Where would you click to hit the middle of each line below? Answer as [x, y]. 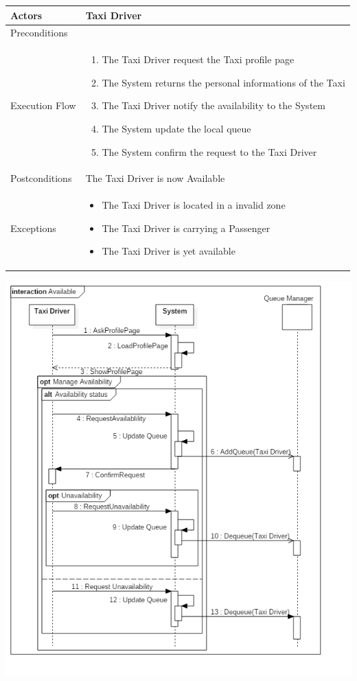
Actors [26, 15]
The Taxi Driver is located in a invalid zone [194, 205]
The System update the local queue [176, 128]
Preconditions [39, 33]
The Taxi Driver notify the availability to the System [214, 105]
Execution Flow [43, 105]
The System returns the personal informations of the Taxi [223, 82]
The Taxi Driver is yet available [169, 251]
